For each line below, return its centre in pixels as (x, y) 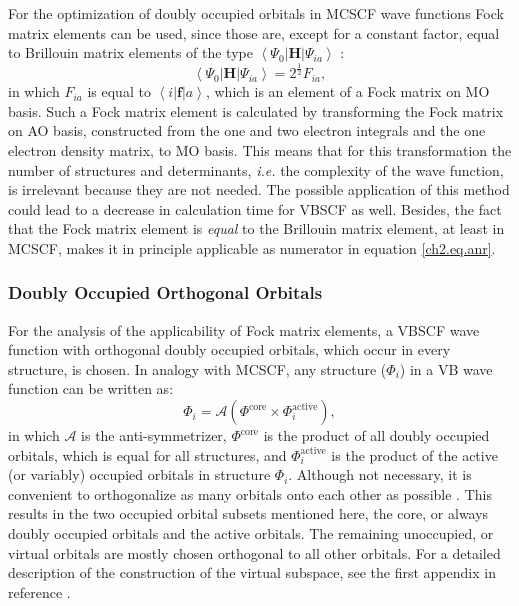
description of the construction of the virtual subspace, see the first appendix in (252, 572)
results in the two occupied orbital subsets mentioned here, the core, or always (248, 513)
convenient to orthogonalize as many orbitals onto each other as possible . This (250, 493)
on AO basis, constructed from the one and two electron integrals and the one (247, 130)
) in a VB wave (446, 368)
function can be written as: (91, 388)
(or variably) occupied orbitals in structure (139, 474)
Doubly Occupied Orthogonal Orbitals (165, 292)
